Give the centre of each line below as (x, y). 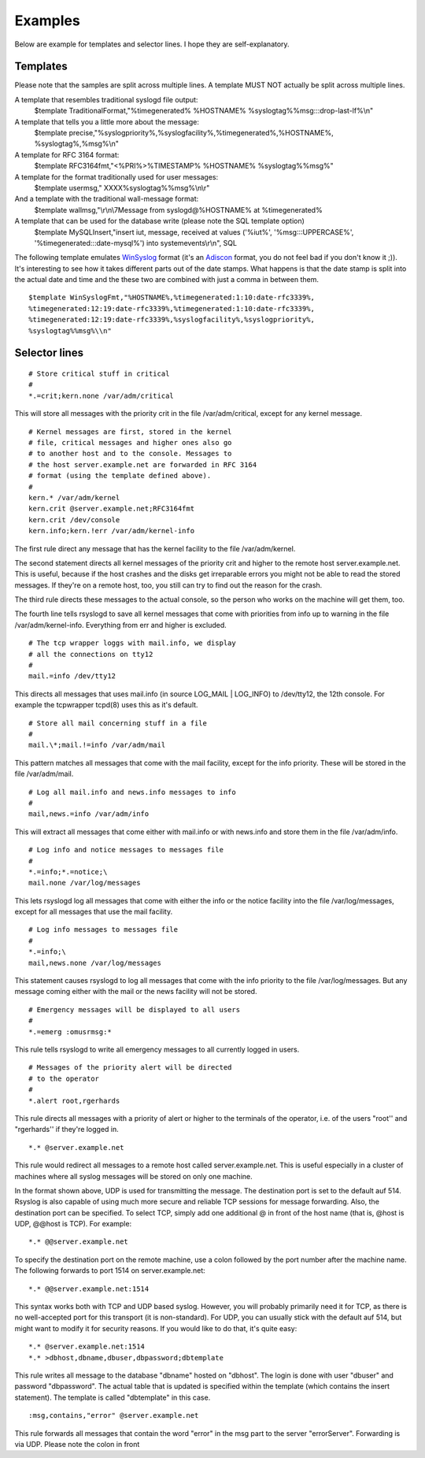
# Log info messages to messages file (103, 930)
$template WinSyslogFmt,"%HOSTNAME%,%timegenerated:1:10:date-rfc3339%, (172, 298)
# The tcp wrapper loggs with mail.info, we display (132, 643)
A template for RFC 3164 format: (67, 154)
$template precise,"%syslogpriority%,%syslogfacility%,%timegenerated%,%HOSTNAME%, (184, 133)
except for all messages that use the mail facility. (94, 912)
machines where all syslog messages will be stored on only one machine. (133, 1176)
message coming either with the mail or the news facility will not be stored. (136, 992)
